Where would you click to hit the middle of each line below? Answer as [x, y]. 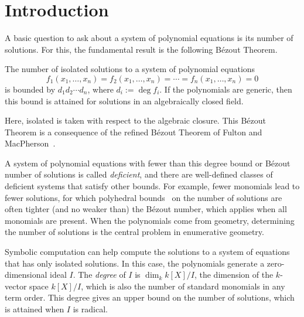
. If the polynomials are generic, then [226, 89]
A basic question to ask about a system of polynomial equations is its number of [149, 38]
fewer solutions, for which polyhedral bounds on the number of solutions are [144, 197]
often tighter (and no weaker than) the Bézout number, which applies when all [146, 209]
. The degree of [99, 275]
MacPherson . [30, 143]
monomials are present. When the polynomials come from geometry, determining [150, 220]
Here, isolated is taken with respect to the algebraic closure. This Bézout [135, 120]
